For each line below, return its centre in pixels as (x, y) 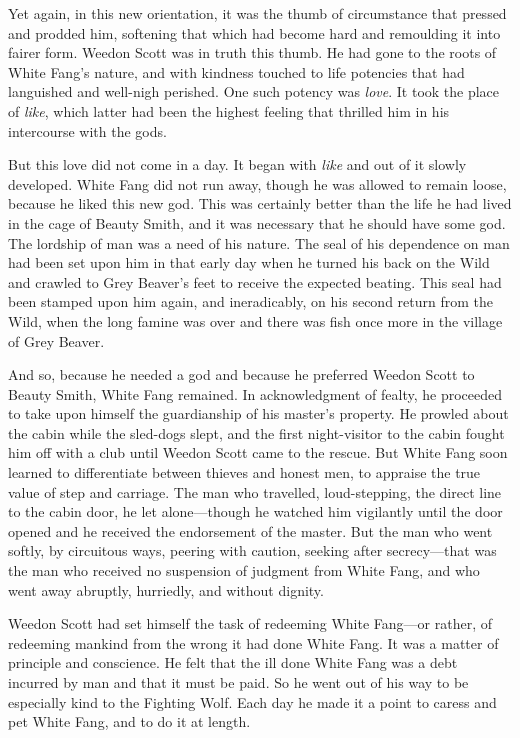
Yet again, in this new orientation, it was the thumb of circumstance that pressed (257, 13)
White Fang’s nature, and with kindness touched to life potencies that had (236, 71)
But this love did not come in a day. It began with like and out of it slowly (237, 164)
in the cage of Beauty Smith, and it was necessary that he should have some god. (257, 222)
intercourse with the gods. (87, 130)
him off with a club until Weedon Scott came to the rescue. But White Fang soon (258, 452)
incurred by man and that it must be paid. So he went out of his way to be (238, 682)
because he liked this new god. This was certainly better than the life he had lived (260, 203)
